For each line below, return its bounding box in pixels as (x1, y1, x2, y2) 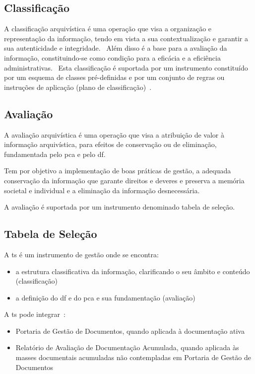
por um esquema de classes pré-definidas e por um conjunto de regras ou (4, 72, 225, 82)
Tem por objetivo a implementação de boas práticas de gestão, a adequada (4, 165, 231, 176)
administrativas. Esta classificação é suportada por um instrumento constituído (4, 62, 248, 73)
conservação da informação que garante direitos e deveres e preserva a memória (4, 175, 245, 185)
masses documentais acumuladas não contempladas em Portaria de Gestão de (15, 352, 251, 363)
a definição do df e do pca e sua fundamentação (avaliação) (15, 292, 195, 302)
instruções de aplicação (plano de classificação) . (4, 81, 152, 92)
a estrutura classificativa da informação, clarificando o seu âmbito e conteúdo (15, 266, 250, 276)
